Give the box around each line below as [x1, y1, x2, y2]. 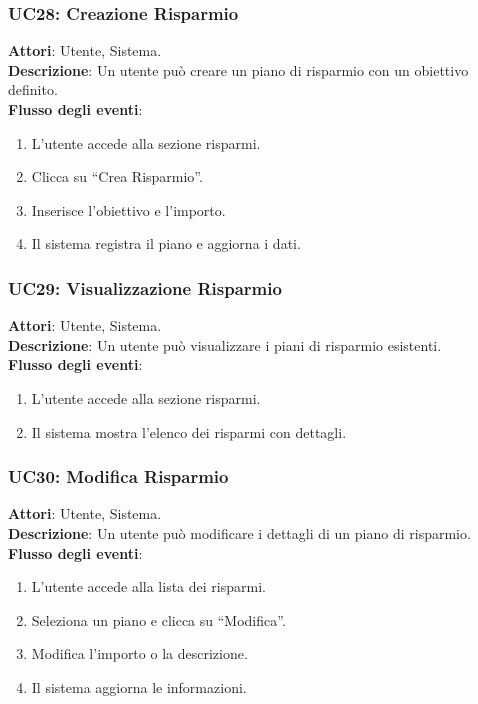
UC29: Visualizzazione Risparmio [8, 275, 282, 300]
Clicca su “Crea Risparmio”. [31, 166, 203, 187]
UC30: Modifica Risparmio [8, 464, 229, 489]
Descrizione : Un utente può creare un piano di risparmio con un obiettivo [8, 59, 469, 80]
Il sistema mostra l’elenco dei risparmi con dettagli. [31, 421, 347, 442]
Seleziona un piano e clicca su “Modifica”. [31, 609, 286, 630]
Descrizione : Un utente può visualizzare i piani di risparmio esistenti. [8, 334, 442, 355]
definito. [8, 79, 58, 100]
